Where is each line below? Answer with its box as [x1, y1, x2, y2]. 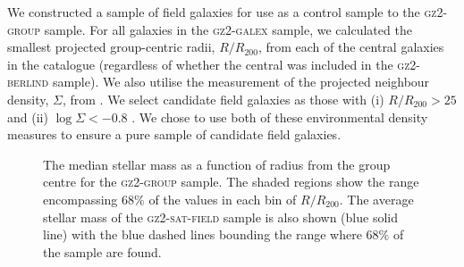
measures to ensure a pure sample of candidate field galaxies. [7, 125, 342, 144]
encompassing [43, 189, 118, 208]
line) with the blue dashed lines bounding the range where [43, 225, 362, 244]
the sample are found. [43, 242, 162, 261]
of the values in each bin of [148, 189, 297, 208]
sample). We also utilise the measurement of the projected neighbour [52, 72, 430, 91]
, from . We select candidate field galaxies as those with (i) [62, 89, 384, 108]
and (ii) [7, 107, 48, 126]
